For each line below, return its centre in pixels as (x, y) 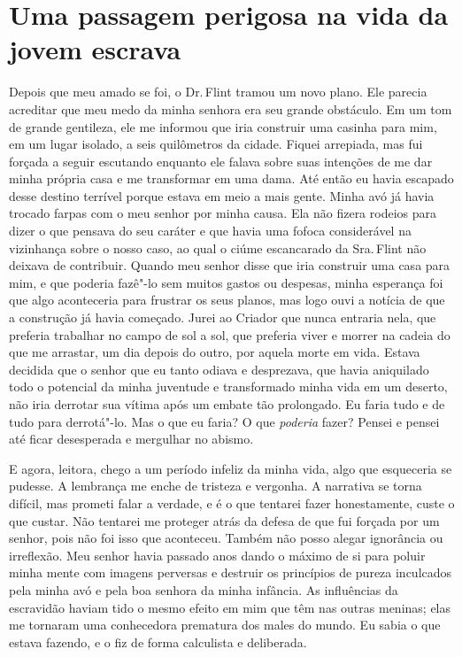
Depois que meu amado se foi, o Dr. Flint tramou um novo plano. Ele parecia (218, 92)
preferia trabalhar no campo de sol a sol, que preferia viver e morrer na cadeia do (230, 334)
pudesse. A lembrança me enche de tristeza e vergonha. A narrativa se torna (216, 486)
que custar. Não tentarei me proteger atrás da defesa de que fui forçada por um (224, 520)
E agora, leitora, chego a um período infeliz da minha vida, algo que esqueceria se (231, 468)
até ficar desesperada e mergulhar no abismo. (131, 439)
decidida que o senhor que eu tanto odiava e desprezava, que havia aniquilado (219, 369)
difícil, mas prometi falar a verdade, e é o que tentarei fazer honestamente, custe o (232, 502)
